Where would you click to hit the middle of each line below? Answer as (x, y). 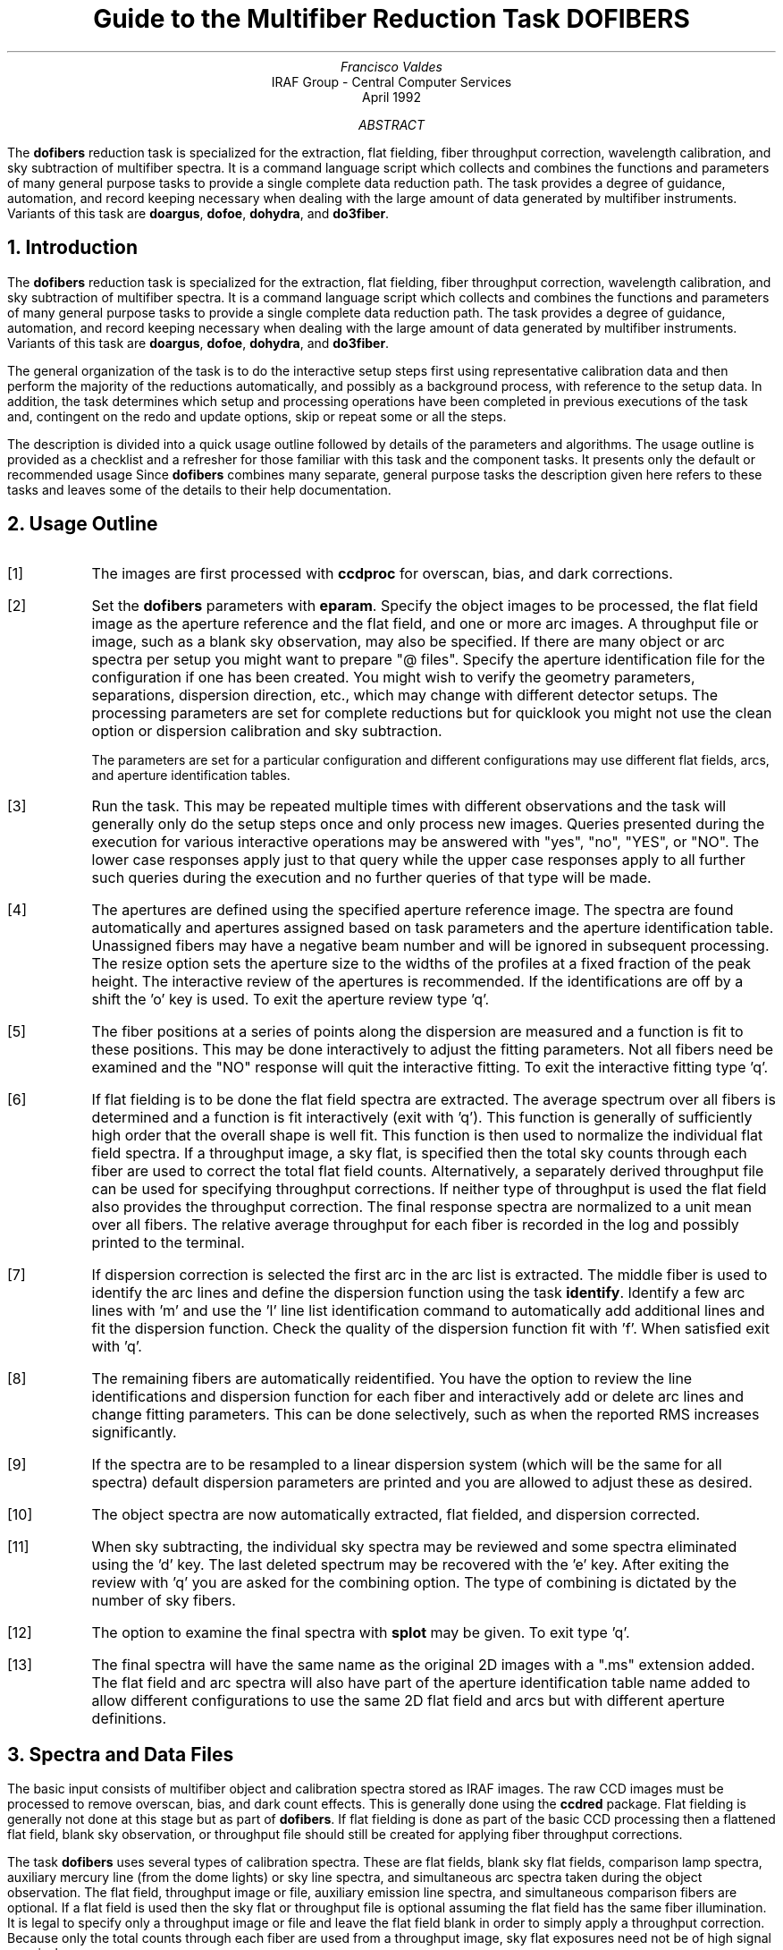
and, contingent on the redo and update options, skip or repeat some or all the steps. (257, 416)
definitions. (129, 1719)
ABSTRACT (391, 124)
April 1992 (391, 97)
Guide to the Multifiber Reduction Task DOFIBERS (391, 19)
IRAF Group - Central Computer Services (391, 81)
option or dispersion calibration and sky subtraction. (267, 731)
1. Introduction (72, 248)
